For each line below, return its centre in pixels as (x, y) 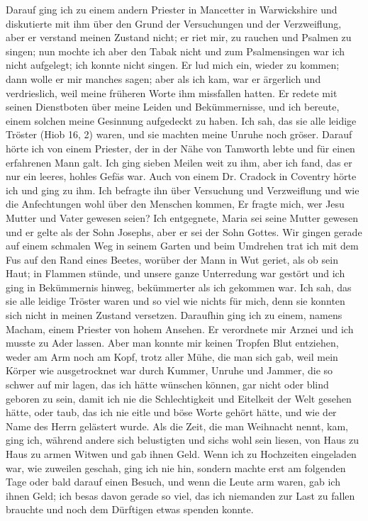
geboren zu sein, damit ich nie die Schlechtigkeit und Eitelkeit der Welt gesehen (179, 398)
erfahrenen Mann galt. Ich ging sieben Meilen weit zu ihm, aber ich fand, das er (179, 162)
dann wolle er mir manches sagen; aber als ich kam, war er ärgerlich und (163, 78)
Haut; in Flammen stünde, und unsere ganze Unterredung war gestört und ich (175, 273)
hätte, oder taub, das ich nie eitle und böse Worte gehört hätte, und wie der (171, 412)
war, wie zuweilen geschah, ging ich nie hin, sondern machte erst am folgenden (176, 467)
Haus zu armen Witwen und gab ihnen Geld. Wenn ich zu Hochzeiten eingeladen (181, 454)
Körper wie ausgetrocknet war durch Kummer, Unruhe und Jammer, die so (169, 370)
